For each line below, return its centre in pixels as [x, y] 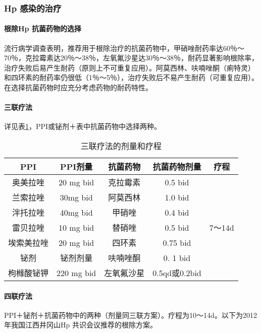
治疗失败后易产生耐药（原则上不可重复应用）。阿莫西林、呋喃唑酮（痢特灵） [129, 67]
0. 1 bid [177, 257]
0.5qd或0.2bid [177, 273]
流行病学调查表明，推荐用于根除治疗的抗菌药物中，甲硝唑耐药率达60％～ [124, 48]
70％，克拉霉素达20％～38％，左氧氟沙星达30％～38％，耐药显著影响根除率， [131, 58]
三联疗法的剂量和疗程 [121, 146]
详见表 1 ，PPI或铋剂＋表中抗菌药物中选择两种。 [83, 126]
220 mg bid [76, 273]
